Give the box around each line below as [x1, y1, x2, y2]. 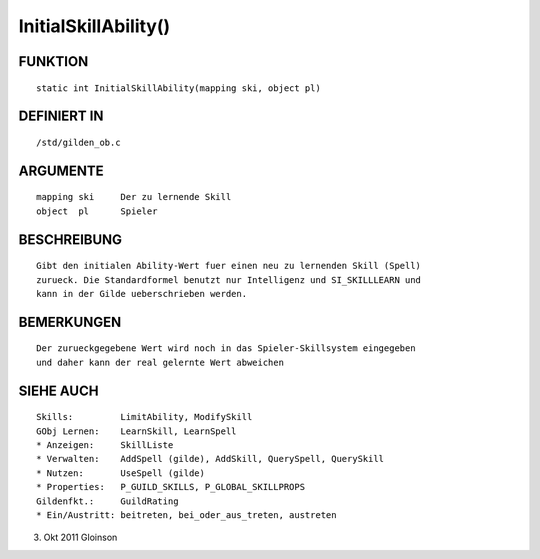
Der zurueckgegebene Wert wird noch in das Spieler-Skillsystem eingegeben [36, 343, 416, 354]
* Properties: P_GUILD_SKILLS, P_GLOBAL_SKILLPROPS [36, 481, 305, 493]
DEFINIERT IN [18, 108, 104, 125]
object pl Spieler [36, 205, 158, 217]
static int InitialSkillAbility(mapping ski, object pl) [36, 82, 322, 94]
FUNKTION [18, 53, 89, 70]
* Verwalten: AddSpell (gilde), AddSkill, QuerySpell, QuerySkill [36, 453, 385, 465]
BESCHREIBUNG [18, 231, 123, 248]
